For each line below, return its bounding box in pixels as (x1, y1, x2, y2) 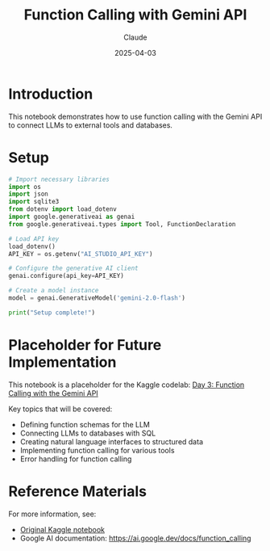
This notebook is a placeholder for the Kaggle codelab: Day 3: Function (8, 380, 245, 389)
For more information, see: (8, 509, 97, 519)
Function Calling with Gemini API (23, 6, 247, 24)
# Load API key (8, 234, 60, 243)
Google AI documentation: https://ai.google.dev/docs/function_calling (19, 533, 251, 543)
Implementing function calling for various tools (19, 445, 175, 455)
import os (8, 183, 42, 191)
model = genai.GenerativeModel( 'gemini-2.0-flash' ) (8, 294, 185, 302)
